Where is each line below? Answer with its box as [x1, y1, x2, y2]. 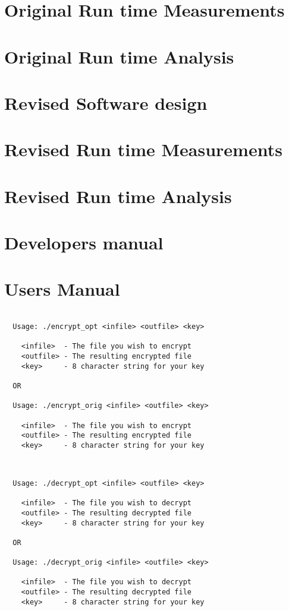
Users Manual [4, 277, 120, 301]
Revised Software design [4, 90, 208, 115]
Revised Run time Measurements [4, 137, 282, 162]
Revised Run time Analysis [4, 183, 232, 208]
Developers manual [4, 230, 164, 255]
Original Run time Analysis [4, 44, 234, 68]
